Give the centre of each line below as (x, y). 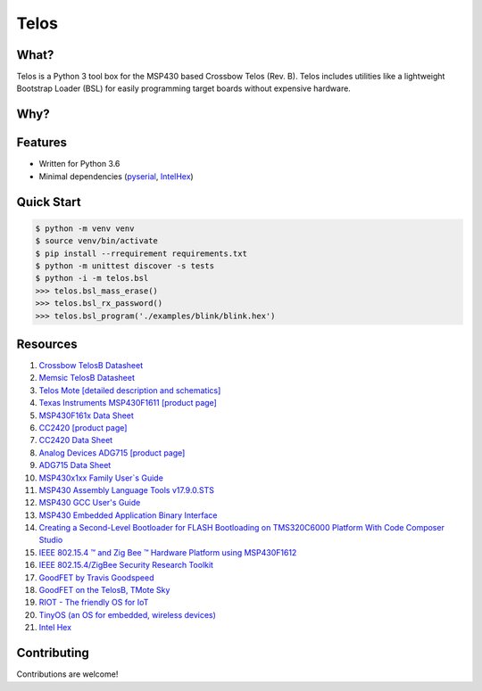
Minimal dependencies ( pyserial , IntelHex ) (116, 176)
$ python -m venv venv (85, 228)
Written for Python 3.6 (79, 164)
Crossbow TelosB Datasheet (91, 365)
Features (42, 143)
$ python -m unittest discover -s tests (125, 266)
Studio (51, 540)
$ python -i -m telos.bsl (92, 278)
